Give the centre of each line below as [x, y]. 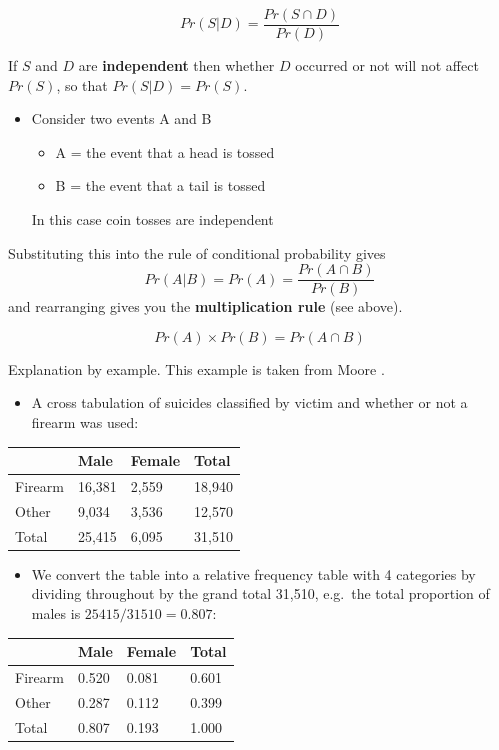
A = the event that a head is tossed [165, 151]
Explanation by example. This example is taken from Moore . [196, 368]
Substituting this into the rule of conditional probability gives [197, 252]
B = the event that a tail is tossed [160, 185]
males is [56, 612]
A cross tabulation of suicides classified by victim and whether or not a [249, 402]
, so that [82, 84]
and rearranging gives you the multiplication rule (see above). [205, 306]
